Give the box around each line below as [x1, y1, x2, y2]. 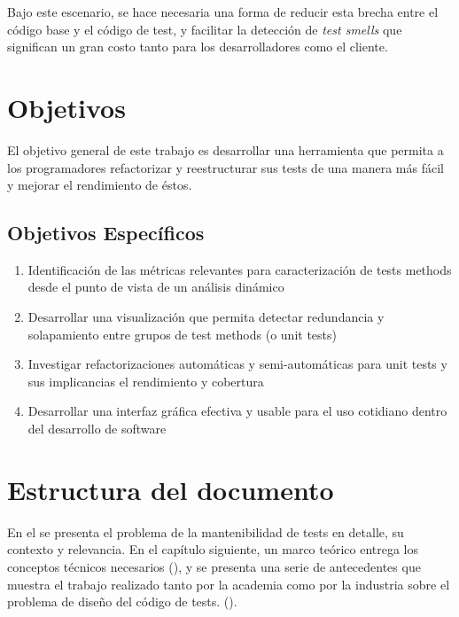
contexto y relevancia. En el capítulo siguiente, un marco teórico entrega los [7, 540, 419, 558]
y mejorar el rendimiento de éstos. [7, 176, 192, 194]
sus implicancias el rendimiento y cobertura [27, 371, 264, 390]
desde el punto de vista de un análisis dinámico [27, 277, 284, 296]
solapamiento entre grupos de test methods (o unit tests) [27, 324, 337, 343]
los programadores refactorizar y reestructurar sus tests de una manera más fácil [7, 158, 444, 176]
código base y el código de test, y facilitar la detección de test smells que [7, 20, 402, 38]
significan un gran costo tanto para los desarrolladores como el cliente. [7, 37, 388, 56]
